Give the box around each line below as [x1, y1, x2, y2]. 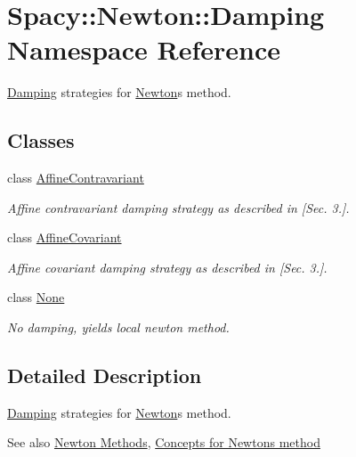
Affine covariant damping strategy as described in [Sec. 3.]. [7, 257, 328, 276]
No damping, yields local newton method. [7, 318, 230, 337]
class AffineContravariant [7, 168, 144, 187]
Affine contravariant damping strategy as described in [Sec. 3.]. [7, 198, 350, 216]
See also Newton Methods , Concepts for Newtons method [7, 433, 320, 452]
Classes [7, 126, 75, 154]
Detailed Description [7, 362, 202, 389]
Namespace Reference [7, 31, 280, 68]
